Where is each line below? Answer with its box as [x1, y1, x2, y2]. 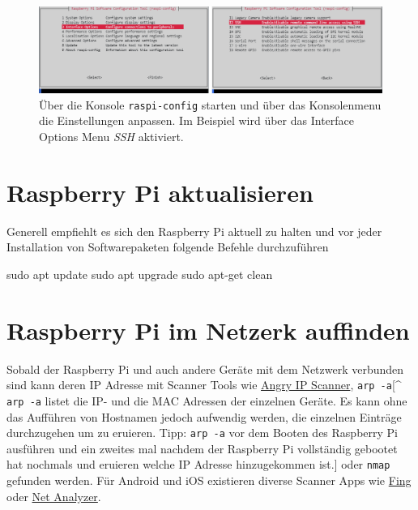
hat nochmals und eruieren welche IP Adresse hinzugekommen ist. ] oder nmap [6, 456, 390, 473]
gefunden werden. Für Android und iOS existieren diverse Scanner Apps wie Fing [6, 472, 412, 489]
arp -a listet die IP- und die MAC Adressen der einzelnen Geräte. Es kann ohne [6, 392, 407, 409]
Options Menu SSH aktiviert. [39, 128, 184, 145]
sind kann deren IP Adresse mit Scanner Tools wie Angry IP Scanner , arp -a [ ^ [6, 376, 402, 393]
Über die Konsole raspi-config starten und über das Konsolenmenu [39, 96, 382, 113]
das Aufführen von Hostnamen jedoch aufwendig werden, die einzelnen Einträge [6, 408, 402, 425]
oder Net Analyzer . [6, 487, 101, 504]
